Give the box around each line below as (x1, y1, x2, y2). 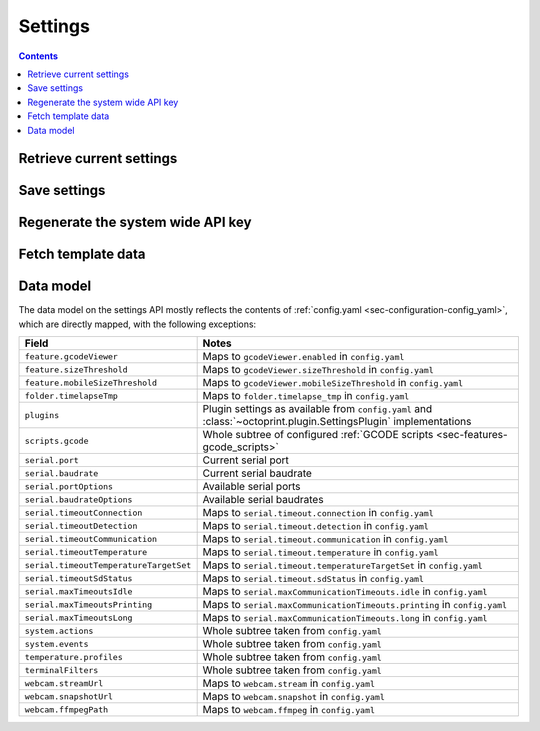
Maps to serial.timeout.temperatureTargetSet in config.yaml (202, 558, 484, 572)
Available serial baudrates (202, 493, 324, 507)
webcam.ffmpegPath (24, 704, 109, 715)
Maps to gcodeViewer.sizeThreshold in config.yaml (202, 363, 434, 377)
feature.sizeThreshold (24, 364, 129, 375)
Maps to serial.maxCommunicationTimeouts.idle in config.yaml (202, 585, 488, 599)
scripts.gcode (24, 435, 89, 446)
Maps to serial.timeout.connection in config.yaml (202, 506, 434, 520)
